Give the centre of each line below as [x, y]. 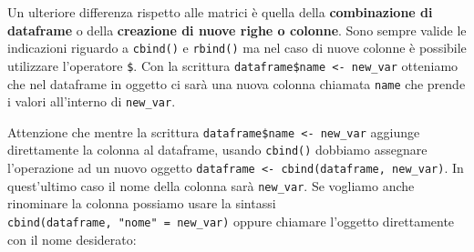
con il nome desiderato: [72, 239]
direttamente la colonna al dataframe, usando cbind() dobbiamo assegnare [217, 150]
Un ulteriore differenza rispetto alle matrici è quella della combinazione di [220, 12]
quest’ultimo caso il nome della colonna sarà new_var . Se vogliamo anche [211, 185]
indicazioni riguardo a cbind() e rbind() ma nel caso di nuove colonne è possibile [237, 48]
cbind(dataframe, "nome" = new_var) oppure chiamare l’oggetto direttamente [231, 222]
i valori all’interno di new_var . [92, 101]
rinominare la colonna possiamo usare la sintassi [142, 203]
